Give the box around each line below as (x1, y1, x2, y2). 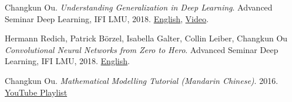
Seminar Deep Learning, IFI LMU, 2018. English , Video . (5, 12, 209, 24)
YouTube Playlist (5, 86, 68, 98)
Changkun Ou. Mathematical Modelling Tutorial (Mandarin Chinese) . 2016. (5, 74, 278, 86)
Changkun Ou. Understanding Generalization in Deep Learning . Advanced (5, 1, 273, 13)
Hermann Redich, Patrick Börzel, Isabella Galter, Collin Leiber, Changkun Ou (5, 32, 288, 44)
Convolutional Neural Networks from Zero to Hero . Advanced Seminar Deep (5, 43, 278, 55)
